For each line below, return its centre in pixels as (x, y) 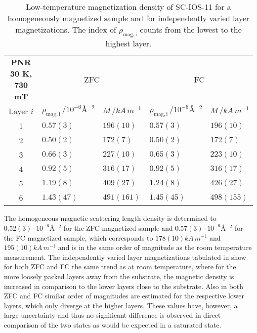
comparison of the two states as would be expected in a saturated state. (113, 324)
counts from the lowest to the (191, 29)
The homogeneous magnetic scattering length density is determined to (110, 218)
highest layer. (128, 43)
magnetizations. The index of (66, 29)
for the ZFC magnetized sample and (118, 228)
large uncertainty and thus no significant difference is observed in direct (112, 315)
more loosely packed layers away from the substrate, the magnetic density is (119, 276)
